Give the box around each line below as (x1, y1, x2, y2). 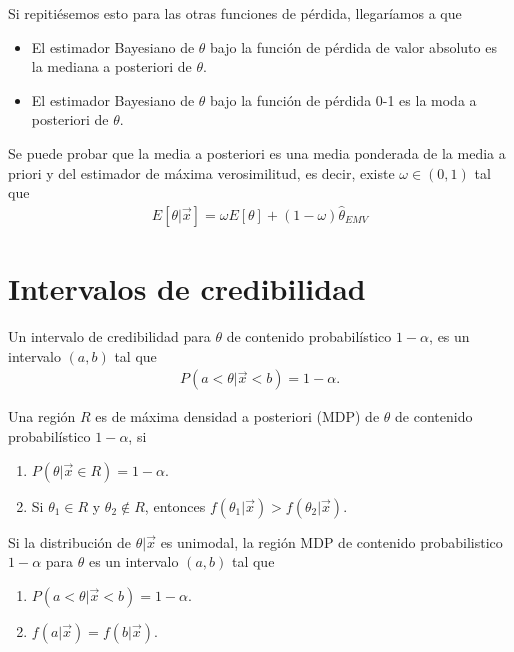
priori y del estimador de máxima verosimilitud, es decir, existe (8, 162, 395, 183)
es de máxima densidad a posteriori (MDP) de (95, 406, 380, 427)
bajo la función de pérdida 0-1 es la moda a (210, 89, 477, 110)
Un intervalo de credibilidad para (8, 326, 211, 347)
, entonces (144, 495, 206, 516)
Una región (8, 406, 76, 427)
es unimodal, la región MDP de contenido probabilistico (160, 531, 503, 552)
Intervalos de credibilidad (8, 268, 366, 309)
